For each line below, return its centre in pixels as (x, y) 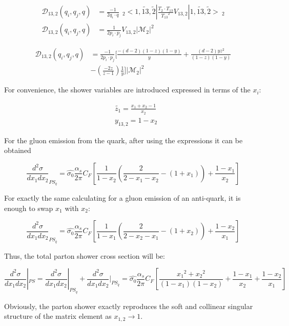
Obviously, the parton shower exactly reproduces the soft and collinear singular (129, 306)
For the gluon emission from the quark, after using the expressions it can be (123, 140)
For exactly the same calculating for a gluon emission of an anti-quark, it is (122, 198)
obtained (18, 150)
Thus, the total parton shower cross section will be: (85, 255)
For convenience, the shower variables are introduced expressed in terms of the (127, 90)
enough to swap (29, 208)
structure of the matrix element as (58, 316)
